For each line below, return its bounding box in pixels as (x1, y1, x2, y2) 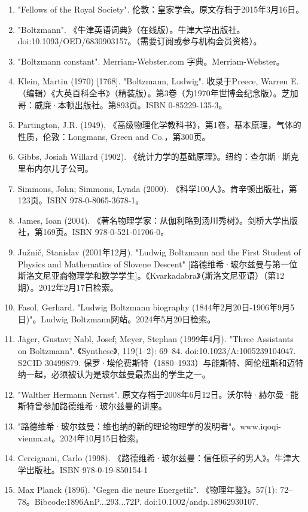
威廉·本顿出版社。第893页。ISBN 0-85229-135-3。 (34, 98, 227, 111)
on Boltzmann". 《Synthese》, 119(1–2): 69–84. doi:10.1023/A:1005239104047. (17, 345, 296, 357)
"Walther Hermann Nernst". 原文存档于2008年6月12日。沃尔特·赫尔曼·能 (17, 388, 299, 400)
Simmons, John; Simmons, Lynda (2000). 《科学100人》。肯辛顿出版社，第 (17, 182, 297, 194)
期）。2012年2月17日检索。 (17, 281, 118, 293)
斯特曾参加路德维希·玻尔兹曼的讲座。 (17, 400, 167, 412)
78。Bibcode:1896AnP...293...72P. (17, 495, 142, 507)
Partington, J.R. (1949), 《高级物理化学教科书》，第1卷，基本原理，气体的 (17, 118, 301, 131)
